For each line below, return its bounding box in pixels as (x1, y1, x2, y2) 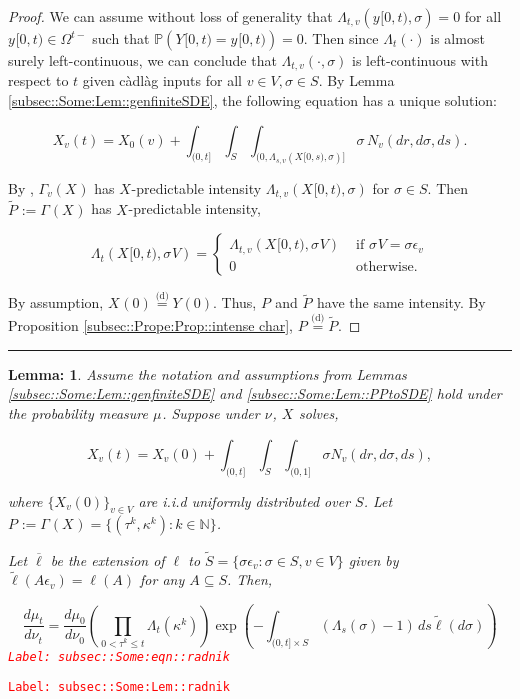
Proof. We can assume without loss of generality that (8, 6, 333, 26)
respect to (8, 70, 69, 91)
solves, (299, 402, 339, 423)
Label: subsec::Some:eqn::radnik (8, 649, 230, 664)
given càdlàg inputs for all (82, 70, 242, 91)
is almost (430, 28, 485, 48)
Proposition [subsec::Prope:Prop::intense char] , (8, 315, 294, 336)
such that (92, 28, 150, 48)
